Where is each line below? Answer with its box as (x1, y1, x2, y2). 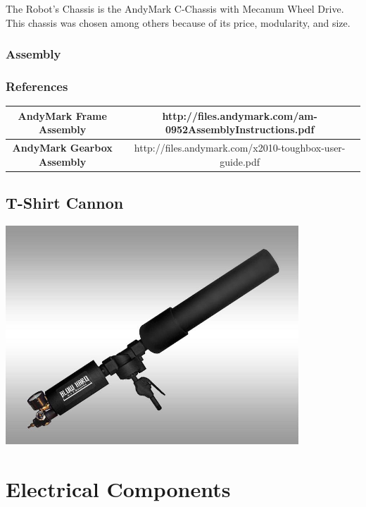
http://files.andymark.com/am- (162, 108, 317, 123)
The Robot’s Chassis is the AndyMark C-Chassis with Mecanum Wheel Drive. (6, 1, 344, 16)
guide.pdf (220, 154, 260, 169)
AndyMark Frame (18, 108, 107, 123)
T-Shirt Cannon (6, 192, 124, 214)
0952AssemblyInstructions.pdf (165, 122, 315, 137)
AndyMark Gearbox (12, 140, 113, 155)
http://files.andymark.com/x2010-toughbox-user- (134, 140, 346, 155)
